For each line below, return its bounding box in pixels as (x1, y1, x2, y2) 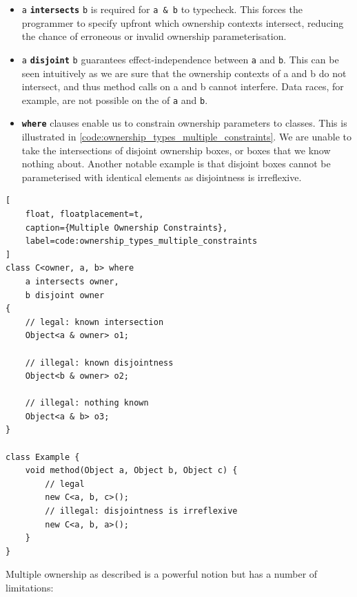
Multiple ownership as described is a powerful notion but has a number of (6, 567, 318, 581)
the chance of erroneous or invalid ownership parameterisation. (21, 29, 287, 43)
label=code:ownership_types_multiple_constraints (25, 236, 258, 247)
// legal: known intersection (25, 317, 164, 327)
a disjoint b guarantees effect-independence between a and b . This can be (21, 52, 339, 66)
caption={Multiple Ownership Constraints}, (25, 222, 228, 233)
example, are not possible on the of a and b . (21, 92, 208, 107)
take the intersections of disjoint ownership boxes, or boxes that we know (21, 143, 331, 157)
